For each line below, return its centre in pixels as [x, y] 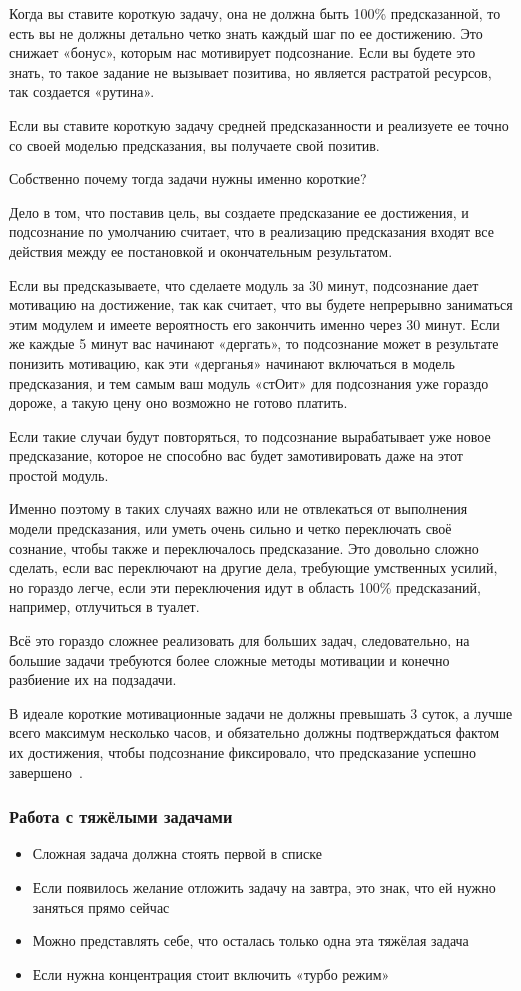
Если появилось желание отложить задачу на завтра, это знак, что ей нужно [264, 887]
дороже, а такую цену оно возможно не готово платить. [178, 402]
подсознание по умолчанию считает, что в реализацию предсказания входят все [251, 231]
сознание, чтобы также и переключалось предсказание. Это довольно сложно [244, 547]
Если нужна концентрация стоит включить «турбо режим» [211, 973]
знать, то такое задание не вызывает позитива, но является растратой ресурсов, [250, 71]
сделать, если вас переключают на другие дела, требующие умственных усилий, [253, 567]
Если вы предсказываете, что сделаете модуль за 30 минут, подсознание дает [244, 284]
